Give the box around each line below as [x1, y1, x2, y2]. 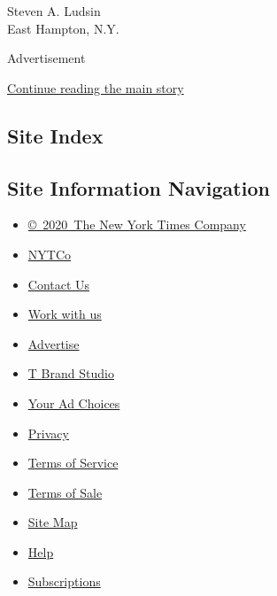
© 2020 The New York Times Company [27, 215, 246, 234]
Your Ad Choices [27, 393, 120, 412]
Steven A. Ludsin [7, 2, 101, 19]
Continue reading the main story [7, 78, 184, 97]
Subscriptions [27, 572, 101, 591]
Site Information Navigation [7, 174, 270, 201]
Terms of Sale [27, 483, 103, 501]
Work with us [27, 305, 102, 323]
